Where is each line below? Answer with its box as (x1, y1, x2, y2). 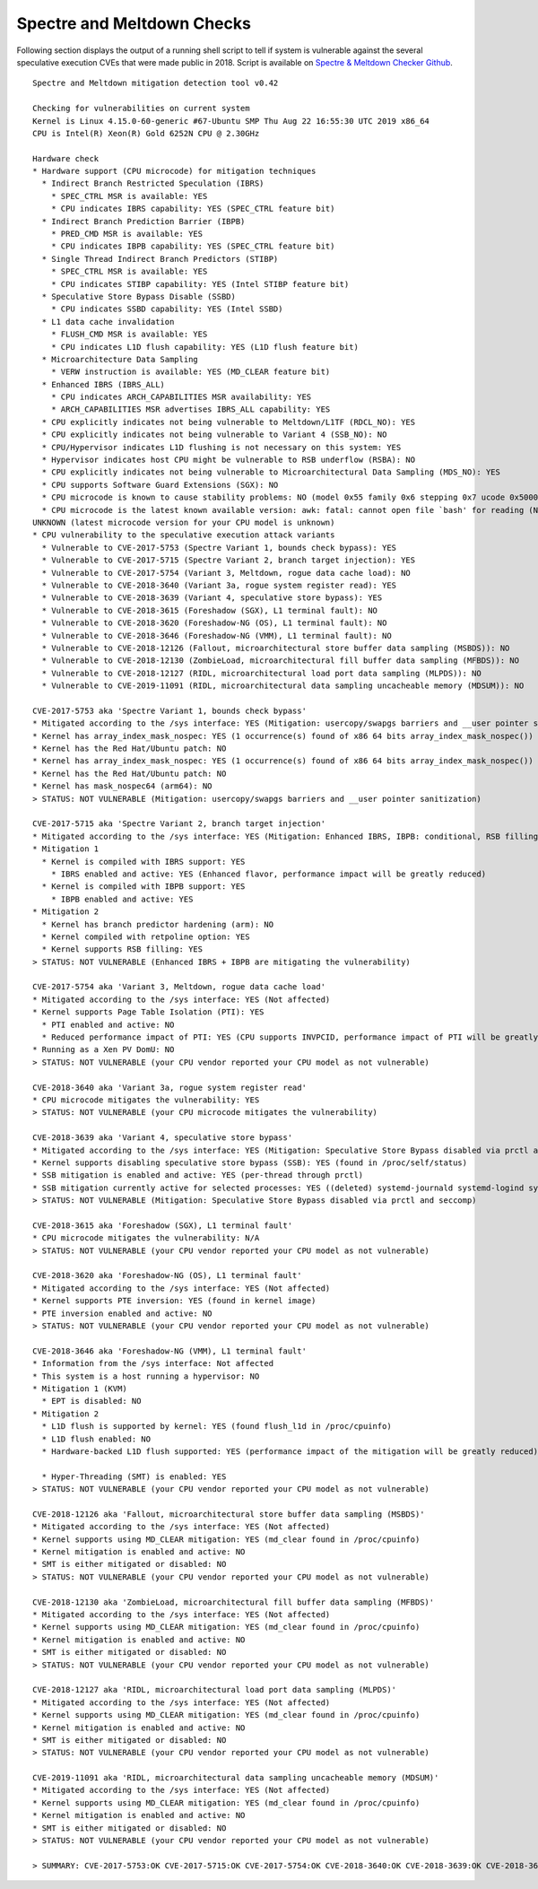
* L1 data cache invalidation (41, 317, 175, 326)
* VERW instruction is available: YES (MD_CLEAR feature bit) (50, 367, 331, 377)
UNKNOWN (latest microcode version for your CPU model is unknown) (32, 518, 335, 527)
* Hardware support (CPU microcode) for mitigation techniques (32, 166, 317, 177)
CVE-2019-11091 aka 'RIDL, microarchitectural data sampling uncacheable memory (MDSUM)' (32, 1772, 439, 1783)
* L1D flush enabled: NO (41, 1433, 152, 1444)
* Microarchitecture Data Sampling (41, 354, 199, 364)
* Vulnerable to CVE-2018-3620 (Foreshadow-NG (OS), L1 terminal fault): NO (41, 618, 387, 628)
